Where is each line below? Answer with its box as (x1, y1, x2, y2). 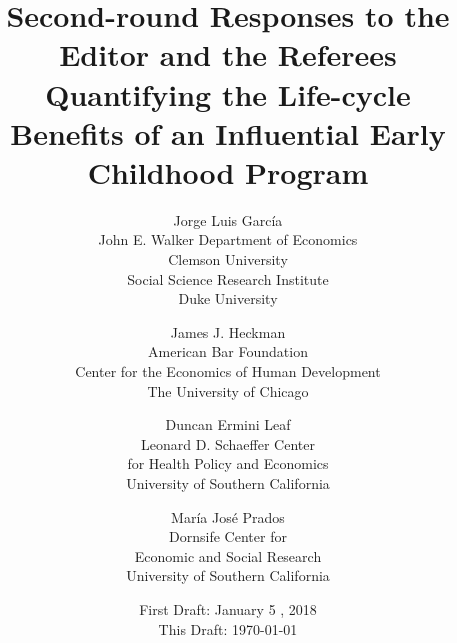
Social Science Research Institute (127, 268, 329, 289)
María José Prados (171, 506, 285, 527)
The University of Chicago (147, 380, 309, 401)
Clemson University (168, 249, 288, 270)
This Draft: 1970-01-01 (158, 618, 298, 639)
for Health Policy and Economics (127, 453, 329, 474)
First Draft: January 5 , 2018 (139, 598, 317, 619)
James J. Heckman (170, 321, 286, 342)
